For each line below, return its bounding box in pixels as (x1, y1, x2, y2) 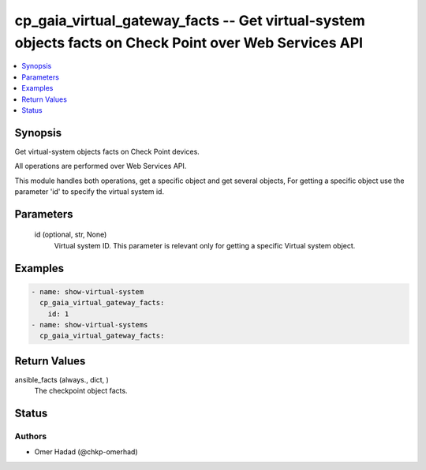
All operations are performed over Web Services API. (14, 162, 187, 171)
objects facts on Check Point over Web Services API (14, 34, 363, 51)
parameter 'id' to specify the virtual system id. (14, 186, 165, 196)
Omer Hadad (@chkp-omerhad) (34, 447, 138, 457)
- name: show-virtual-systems (31, 320, 148, 329)
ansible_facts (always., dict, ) (14, 375, 110, 384)
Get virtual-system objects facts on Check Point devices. (14, 147, 200, 156)
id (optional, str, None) (34, 229, 107, 240)
